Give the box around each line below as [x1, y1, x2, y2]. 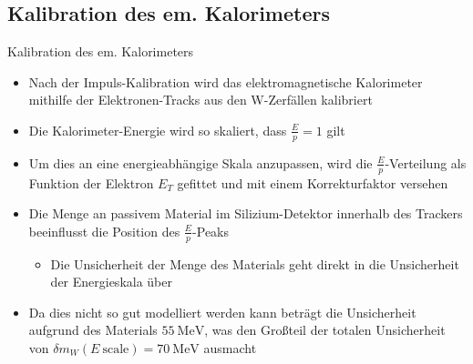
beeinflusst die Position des [28, 221, 180, 240]
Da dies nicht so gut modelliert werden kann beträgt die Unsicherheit [28, 302, 416, 321]
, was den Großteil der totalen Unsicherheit [204, 320, 446, 339]
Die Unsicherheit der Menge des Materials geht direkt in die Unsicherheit [50, 254, 459, 273]
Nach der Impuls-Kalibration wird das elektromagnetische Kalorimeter [28, 72, 423, 91]
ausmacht [203, 339, 257, 358]
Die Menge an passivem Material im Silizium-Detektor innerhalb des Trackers [28, 204, 463, 223]
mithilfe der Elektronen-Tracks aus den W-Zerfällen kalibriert [28, 90, 373, 109]
